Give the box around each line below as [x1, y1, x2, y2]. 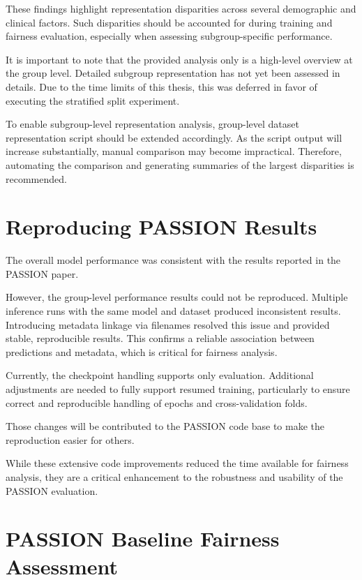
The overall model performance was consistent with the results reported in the [6, 253, 341, 267]
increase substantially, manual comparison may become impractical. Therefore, [6, 144, 342, 158]
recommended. [6, 171, 67, 186]
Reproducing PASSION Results [6, 212, 317, 241]
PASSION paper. [6, 266, 79, 281]
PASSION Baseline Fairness [6, 524, 280, 553]
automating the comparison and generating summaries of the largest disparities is [6, 157, 354, 172]
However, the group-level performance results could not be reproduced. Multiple [6, 290, 348, 304]
